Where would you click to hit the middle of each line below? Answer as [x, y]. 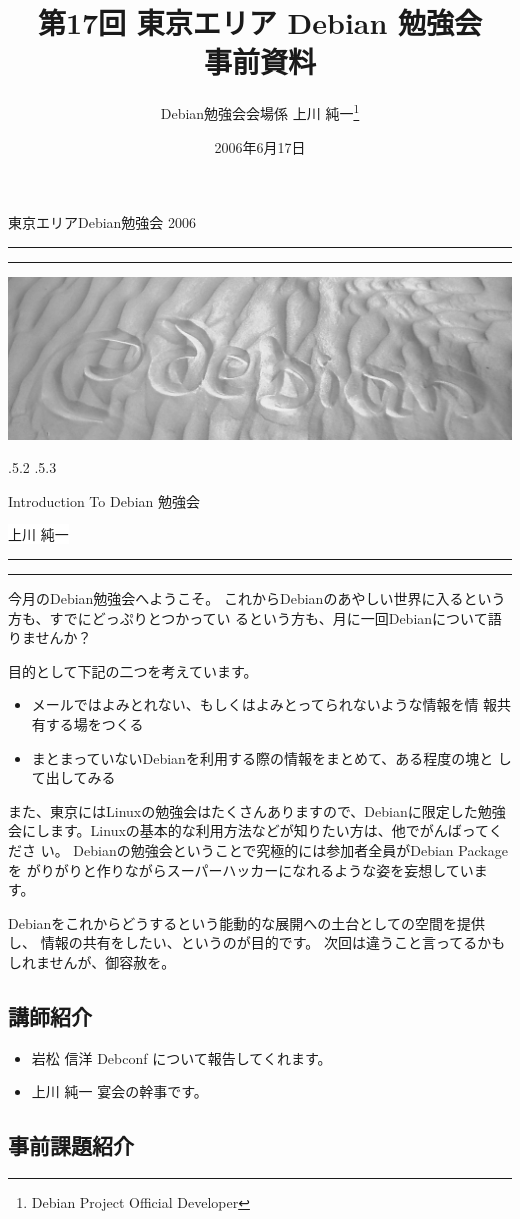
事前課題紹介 [71, 1145]
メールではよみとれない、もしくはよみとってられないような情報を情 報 [264, 704]
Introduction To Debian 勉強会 [104, 500]
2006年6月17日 [260, 146]
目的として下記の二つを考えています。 [133, 670]
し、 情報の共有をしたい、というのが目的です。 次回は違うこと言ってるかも [257, 942]
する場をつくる [94, 724]
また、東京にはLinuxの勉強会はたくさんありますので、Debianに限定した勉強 [257, 810]
